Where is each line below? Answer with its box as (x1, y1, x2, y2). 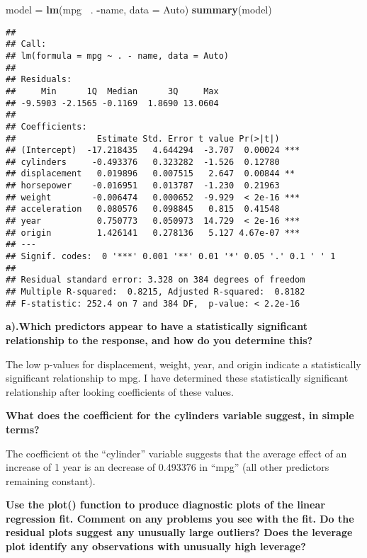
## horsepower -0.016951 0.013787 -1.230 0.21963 (6, 181, 280, 191)
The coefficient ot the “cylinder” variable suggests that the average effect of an (6, 445, 347, 460)
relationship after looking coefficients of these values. (6, 384, 234, 399)
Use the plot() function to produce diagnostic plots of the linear (6, 497, 325, 512)
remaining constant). (6, 473, 96, 488)
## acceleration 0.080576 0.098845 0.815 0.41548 (6, 204, 280, 215)
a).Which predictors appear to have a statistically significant (6, 319, 308, 334)
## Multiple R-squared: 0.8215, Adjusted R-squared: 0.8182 (6, 287, 305, 297)
